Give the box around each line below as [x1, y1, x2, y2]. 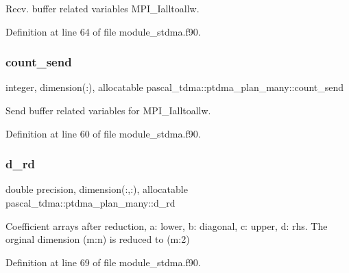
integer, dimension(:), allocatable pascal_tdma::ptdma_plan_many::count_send [5, 80, 344, 94]
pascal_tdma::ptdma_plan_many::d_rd [5, 196, 176, 209]
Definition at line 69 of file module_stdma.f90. [5, 255, 201, 269]
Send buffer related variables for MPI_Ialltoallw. [5, 103, 211, 117]
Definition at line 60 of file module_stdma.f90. [5, 126, 201, 140]
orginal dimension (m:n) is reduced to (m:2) [5, 232, 190, 246]
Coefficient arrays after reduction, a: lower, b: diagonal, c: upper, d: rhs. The [5, 218, 328, 233]
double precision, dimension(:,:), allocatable [5, 182, 188, 196]
